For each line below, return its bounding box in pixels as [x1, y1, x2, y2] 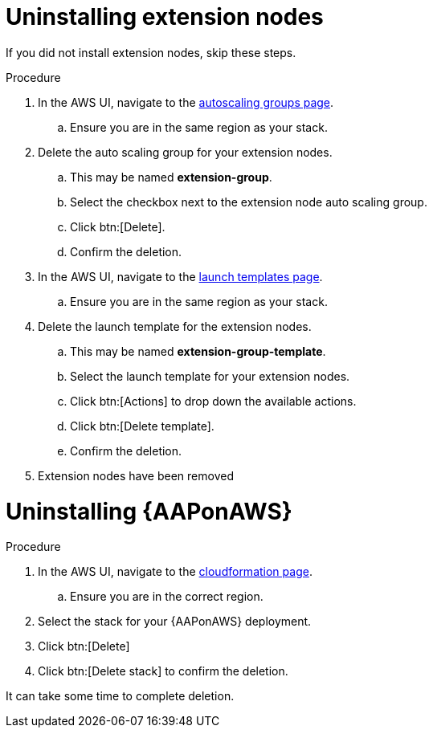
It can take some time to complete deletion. [6, 689, 235, 703]
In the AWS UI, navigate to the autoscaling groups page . [38, 95, 334, 109]
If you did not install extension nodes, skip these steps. [6, 45, 296, 59]
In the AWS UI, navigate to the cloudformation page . [38, 565, 312, 579]
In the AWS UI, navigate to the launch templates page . [38, 269, 323, 283]
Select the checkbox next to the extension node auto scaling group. [70, 194, 427, 209]
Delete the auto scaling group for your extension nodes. [38, 145, 333, 159]
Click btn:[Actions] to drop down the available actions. [70, 394, 357, 408]
